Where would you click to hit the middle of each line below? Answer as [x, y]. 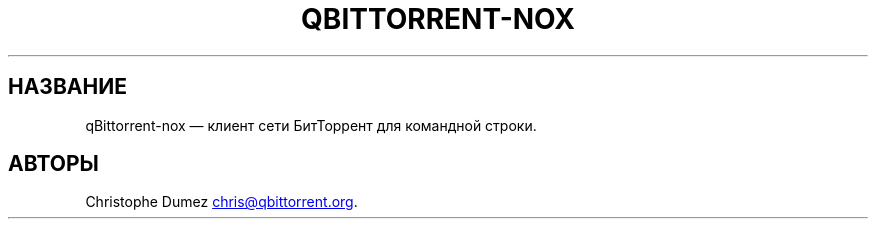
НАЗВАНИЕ [67, 87]
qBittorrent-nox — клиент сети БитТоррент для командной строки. [311, 125]
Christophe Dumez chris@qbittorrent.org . [221, 202]
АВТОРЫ [53, 164]
